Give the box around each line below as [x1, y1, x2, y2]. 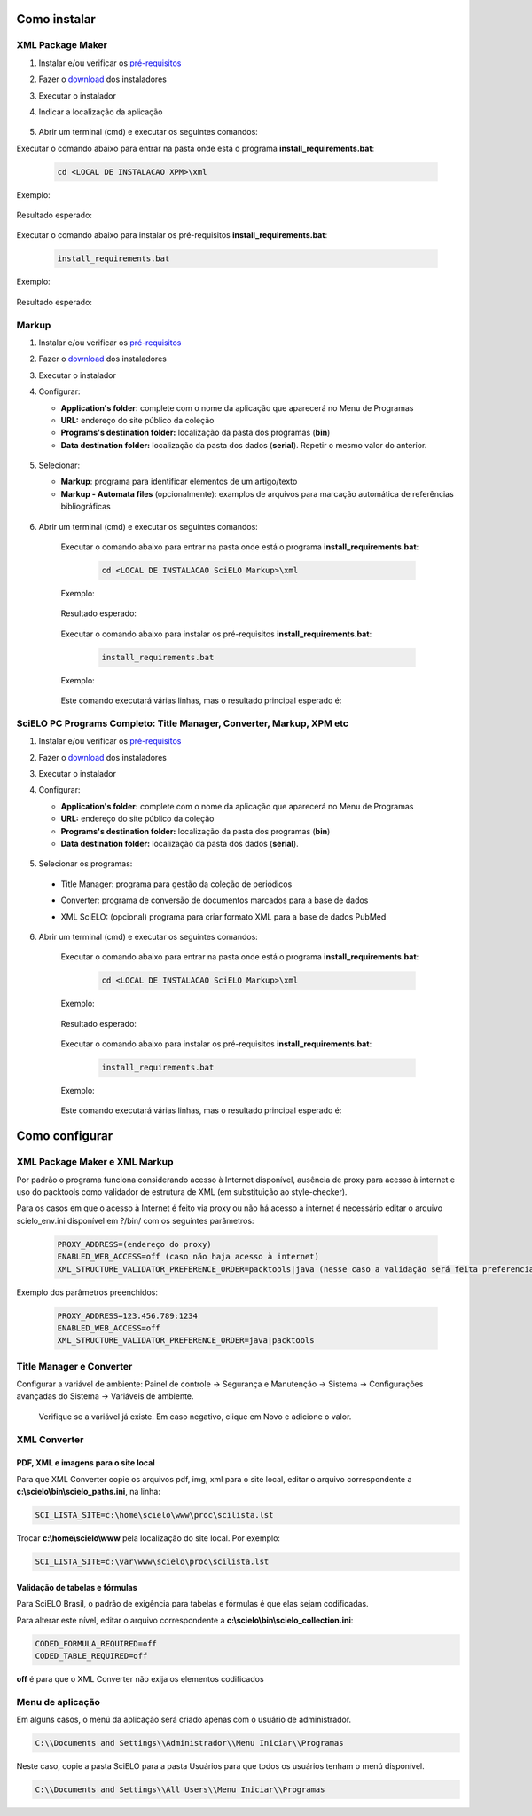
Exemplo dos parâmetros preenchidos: [16, 1287, 159, 1298]
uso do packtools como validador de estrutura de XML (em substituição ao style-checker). [16, 1187, 348, 1197]
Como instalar [16, 12, 97, 27]
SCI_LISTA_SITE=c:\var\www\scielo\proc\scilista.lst [35, 1557, 270, 1567]
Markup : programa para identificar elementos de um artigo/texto [60, 476, 298, 487]
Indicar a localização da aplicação [38, 107, 163, 117]
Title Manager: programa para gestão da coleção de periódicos [60, 879, 293, 889]
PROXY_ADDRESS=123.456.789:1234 [57, 1310, 199, 1321]
